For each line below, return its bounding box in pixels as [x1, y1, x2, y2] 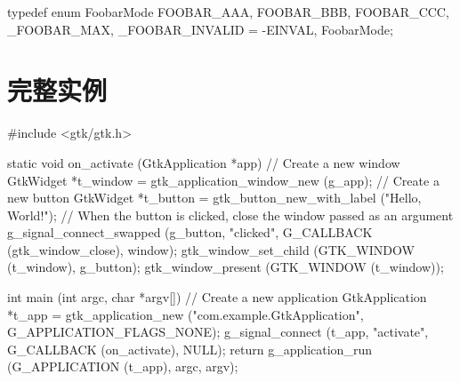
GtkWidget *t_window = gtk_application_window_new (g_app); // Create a [7, 171, 440, 189]
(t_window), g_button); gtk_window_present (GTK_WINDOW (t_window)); [7, 258, 444, 276]
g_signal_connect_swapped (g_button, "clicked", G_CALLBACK [7, 223, 373, 242]
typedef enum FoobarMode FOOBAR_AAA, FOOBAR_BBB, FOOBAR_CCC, [7, 3, 449, 20]
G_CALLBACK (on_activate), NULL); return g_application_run [7, 339, 372, 358]
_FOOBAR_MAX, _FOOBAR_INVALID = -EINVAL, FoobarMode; [7, 20, 393, 38]
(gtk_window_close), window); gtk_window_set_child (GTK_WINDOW [7, 240, 415, 259]
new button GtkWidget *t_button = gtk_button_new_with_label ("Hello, [7, 188, 422, 207]
